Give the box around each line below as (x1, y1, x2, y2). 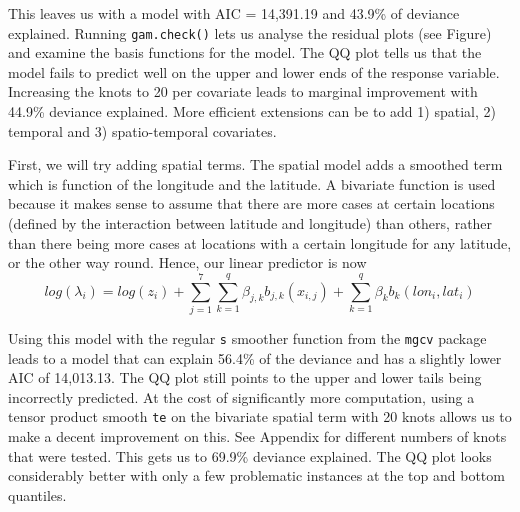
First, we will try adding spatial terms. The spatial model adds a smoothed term (8, 154, 503, 175)
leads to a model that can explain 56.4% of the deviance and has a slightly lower (8, 347, 502, 368)
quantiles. (8, 484, 67, 505)
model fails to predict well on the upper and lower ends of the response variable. (8, 61, 500, 82)
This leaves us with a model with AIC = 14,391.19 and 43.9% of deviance (8, 3, 460, 23)
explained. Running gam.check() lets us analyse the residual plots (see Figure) (8, 22, 492, 43)
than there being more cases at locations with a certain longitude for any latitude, (8, 232, 512, 253)
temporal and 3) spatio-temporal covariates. (8, 120, 277, 141)
